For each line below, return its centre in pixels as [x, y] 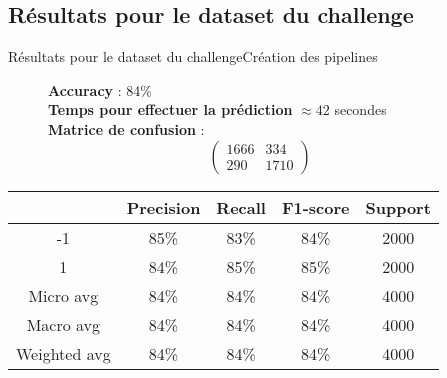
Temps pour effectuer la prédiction [170, 109]
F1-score [315, 207]
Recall [241, 207]
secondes [360, 109]
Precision [163, 207]
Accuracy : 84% [100, 89]
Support [398, 207]
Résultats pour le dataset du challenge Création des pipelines [193, 56]
